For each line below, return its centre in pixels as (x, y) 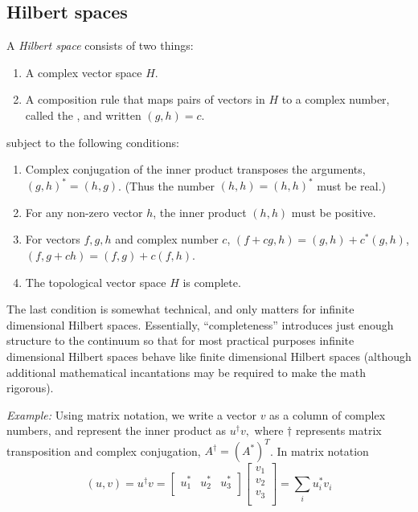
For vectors (53, 239)
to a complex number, (336, 99)
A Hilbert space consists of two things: (100, 45)
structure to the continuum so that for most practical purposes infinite (180, 340)
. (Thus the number (166, 185)
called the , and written (83, 115)
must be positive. (334, 212)
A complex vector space (84, 72)
